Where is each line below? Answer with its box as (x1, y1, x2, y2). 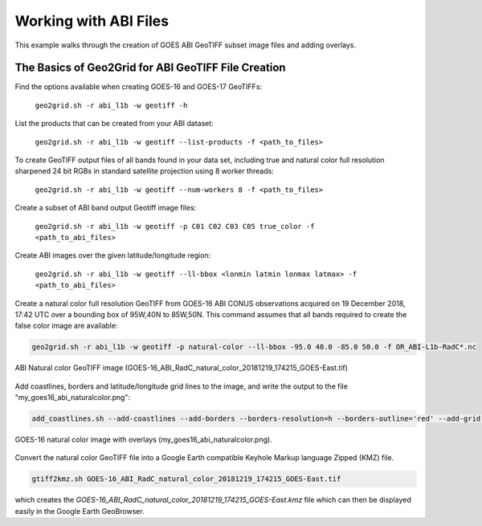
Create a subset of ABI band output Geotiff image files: (14, 203, 197, 213)
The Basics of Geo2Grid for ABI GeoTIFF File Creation (14, 61, 286, 75)
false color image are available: (14, 321, 118, 331)
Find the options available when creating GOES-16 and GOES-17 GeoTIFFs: (14, 82, 263, 92)
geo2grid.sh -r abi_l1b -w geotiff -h (35, 100, 188, 110)
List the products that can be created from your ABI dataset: (14, 119, 214, 128)
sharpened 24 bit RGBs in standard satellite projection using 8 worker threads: (14, 166, 275, 176)
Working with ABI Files (14, 12, 169, 30)
